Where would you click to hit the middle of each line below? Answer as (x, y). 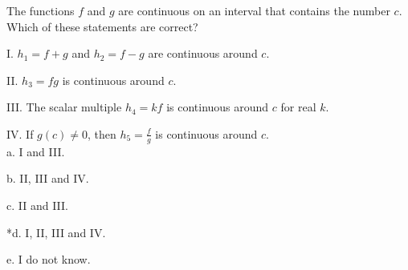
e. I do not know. (49, 259)
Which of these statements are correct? (102, 26)
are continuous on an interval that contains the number (254, 10)
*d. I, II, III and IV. (56, 232)
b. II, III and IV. (48, 178)
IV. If (20, 133)
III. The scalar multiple (64, 107)
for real (298, 107)
